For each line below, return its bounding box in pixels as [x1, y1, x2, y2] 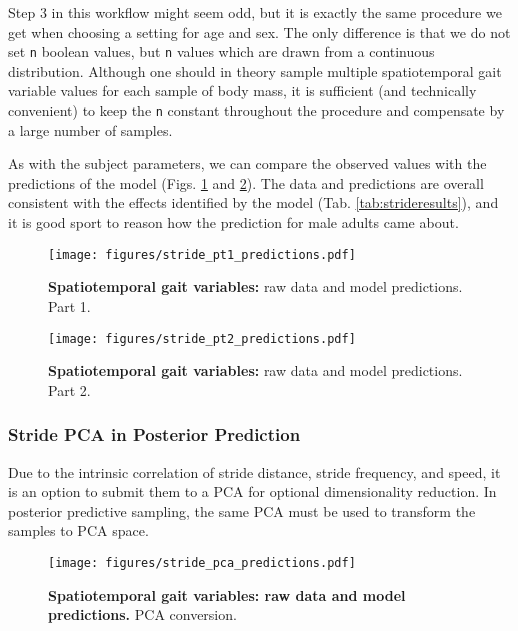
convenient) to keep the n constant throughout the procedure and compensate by [8, 100, 505, 121]
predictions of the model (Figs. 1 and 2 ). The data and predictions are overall [8, 172, 484, 193]
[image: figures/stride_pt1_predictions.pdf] [48, 247, 356, 262]
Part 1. [48, 295, 91, 316]
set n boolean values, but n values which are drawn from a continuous [8, 41, 435, 62]
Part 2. [48, 379, 91, 400]
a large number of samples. [8, 119, 173, 140]
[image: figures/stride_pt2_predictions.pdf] [48, 331, 356, 346]
